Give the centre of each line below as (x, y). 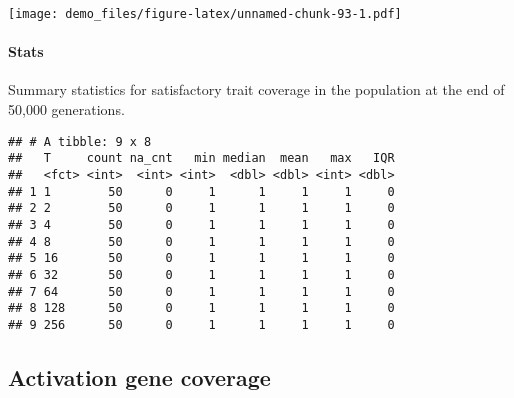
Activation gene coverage (139, 376)
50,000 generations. (66, 109)
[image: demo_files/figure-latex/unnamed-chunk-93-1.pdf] (205, 14)
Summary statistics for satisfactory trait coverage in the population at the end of (256, 89)
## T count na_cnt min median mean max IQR (201, 158)
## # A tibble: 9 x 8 (80, 141)
